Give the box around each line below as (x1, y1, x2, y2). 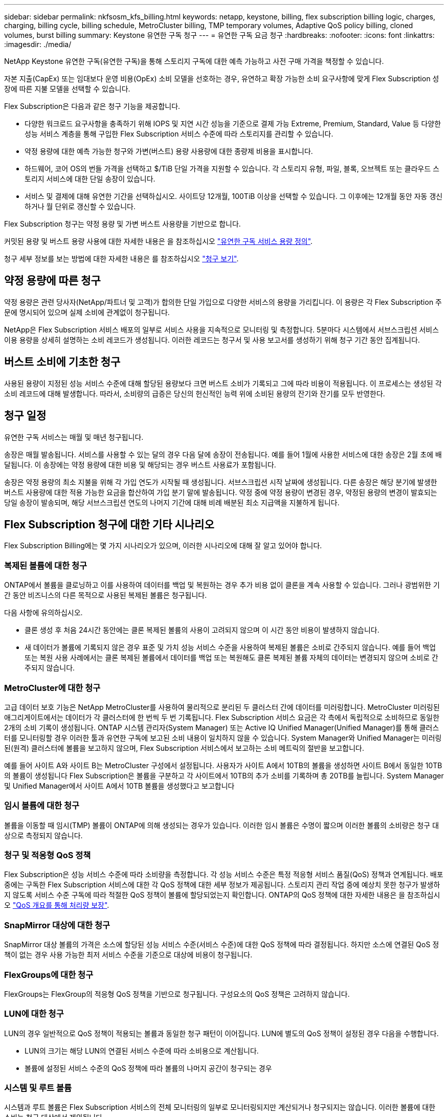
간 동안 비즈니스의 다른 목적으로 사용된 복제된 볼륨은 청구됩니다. (4, 591, 207, 600)
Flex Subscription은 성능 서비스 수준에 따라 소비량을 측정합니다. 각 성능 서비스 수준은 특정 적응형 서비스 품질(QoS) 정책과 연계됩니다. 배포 (4, 870, 443, 879)
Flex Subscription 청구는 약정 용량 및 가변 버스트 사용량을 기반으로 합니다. (4, 219, 241, 228)
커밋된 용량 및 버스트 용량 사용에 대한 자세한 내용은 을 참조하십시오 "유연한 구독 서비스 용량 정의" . (4, 237, 313, 245)
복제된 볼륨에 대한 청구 (4, 560, 87, 571)
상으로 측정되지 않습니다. (4, 831, 83, 840)
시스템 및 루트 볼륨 (4, 1083, 72, 1093)
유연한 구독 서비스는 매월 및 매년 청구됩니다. (4, 432, 144, 441)
